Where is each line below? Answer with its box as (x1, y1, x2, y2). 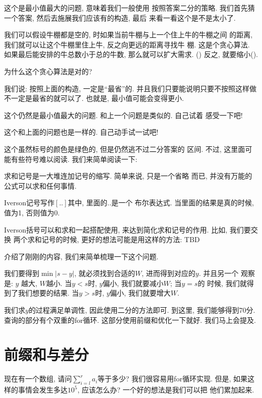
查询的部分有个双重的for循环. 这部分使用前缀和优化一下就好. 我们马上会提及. (4, 314, 256, 325)
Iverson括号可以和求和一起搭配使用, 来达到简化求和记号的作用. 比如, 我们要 (4, 224, 251, 235)
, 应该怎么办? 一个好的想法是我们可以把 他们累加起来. (77, 384, 254, 395)
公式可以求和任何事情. (4, 180, 77, 191)
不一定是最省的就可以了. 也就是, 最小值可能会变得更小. (4, 93, 184, 103)
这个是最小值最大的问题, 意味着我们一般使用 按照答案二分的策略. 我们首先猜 (4, 3, 255, 13)
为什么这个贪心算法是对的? (4, 66, 92, 76)
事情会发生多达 (18, 384, 68, 395)
